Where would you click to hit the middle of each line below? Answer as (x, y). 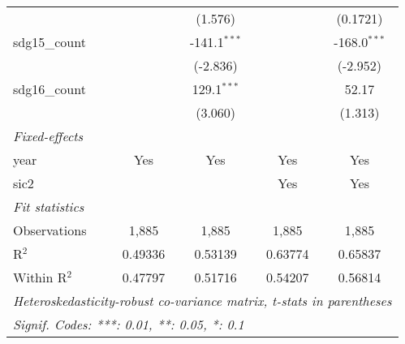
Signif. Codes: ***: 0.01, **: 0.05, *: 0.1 (129, 324)
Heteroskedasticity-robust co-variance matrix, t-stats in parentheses (202, 301)
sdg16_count (50, 89)
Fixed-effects (48, 136)
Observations (50, 230)
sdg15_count (50, 42)
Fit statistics (49, 206)
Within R (40, 277)
